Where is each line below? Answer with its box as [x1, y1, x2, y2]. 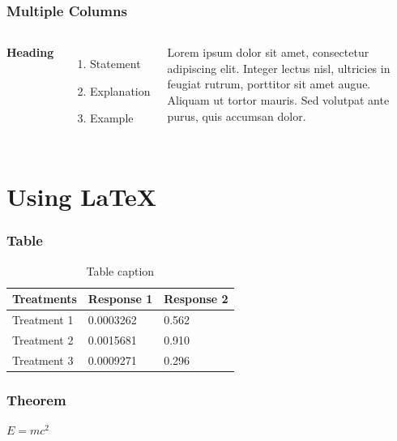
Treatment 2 [12, 331, 74, 348]
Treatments [12, 290, 77, 307]
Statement [90, 55, 141, 72]
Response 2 [164, 290, 228, 307]
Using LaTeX [6, 180, 156, 213]
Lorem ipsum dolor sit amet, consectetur [167, 44, 369, 61]
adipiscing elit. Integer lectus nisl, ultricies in [167, 59, 391, 76]
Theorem [6, 389, 66, 409]
